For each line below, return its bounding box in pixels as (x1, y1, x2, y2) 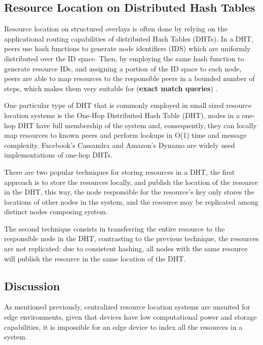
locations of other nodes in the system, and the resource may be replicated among (4, 196, 258, 207)
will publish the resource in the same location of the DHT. (4, 253, 186, 263)
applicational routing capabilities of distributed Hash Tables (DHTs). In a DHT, (4, 33, 254, 44)
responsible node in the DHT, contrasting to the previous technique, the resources (4, 233, 259, 244)
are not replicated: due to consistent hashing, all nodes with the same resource (4, 243, 248, 254)
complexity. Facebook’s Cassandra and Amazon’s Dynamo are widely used (4, 139, 235, 150)
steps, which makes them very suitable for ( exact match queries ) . (4, 83, 218, 93)
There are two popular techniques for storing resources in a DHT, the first (4, 166, 235, 177)
